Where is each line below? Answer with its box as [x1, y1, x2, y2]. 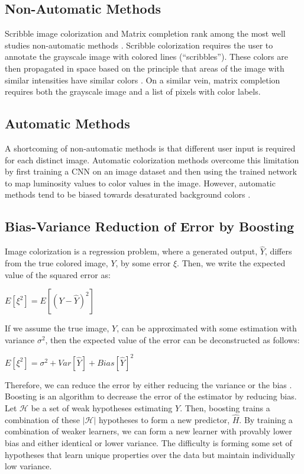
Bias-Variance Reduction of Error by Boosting [5, 217, 295, 236]
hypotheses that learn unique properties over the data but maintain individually [5, 448, 295, 460]
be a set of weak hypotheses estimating [31, 402, 173, 414]
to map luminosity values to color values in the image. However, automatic [5, 176, 276, 189]
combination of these [5, 413, 80, 425]
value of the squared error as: [5, 268, 111, 280]
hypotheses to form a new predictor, [98, 413, 230, 425]
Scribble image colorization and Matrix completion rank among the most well [5, 27, 286, 40]
